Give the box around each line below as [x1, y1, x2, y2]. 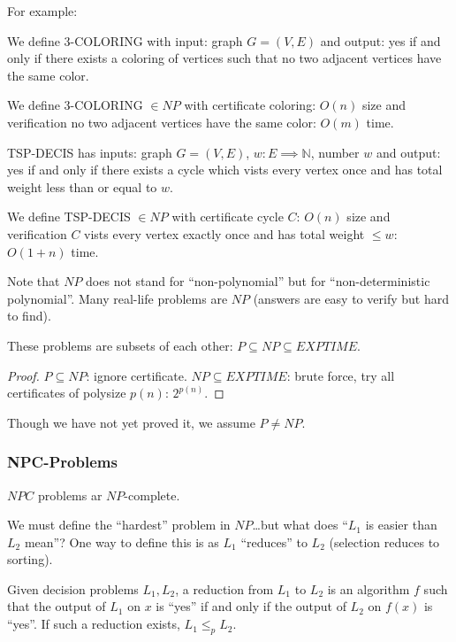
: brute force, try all [286, 366, 395, 384]
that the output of [7, 597, 106, 615]
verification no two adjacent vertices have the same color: [7, 112, 316, 131]
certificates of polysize [7, 383, 126, 402]
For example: [7, 2, 78, 19]
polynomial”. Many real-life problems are [7, 289, 228, 307]
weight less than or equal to [7, 177, 157, 196]
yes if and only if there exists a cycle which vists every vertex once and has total [7, 160, 443, 179]
